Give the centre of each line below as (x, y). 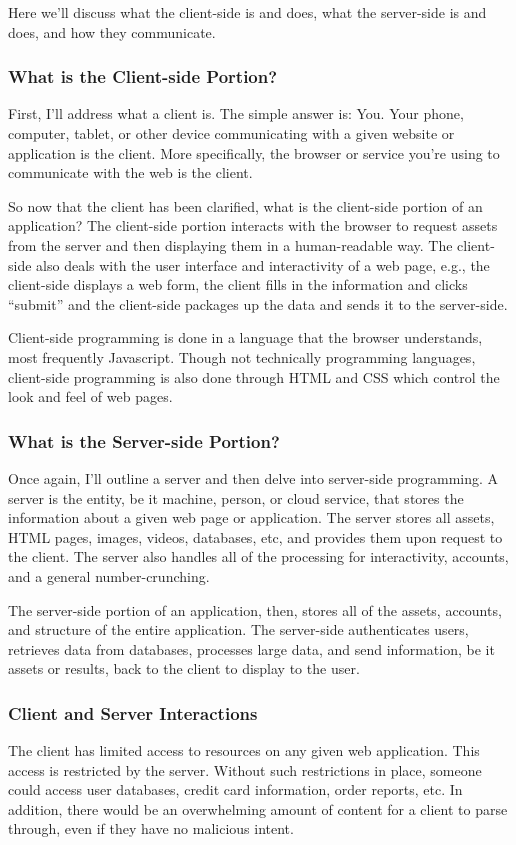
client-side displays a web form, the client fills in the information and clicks (238, 284)
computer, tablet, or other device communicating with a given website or (231, 133)
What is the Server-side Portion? (144, 440)
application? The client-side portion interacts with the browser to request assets (253, 225)
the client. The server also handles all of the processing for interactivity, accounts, (258, 556)
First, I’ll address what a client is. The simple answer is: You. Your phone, (236, 113)
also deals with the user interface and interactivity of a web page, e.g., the (263, 264)
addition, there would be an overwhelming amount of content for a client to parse (258, 808)
